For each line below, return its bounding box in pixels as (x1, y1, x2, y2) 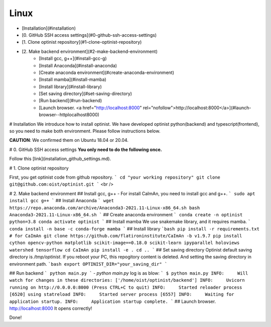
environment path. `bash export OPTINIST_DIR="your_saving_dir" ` (9, 261, 168, 267)
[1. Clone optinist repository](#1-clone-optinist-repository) (22, 39, 142, 45)
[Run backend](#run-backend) (39, 98, 102, 104)
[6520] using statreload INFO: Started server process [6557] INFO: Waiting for (9, 292, 234, 297)
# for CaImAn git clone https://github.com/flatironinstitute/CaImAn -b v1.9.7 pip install (9, 233, 242, 239)
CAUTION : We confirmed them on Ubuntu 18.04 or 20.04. (9, 137, 129, 143)
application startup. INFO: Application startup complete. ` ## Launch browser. (9, 298, 216, 304)
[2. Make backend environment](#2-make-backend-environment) (22, 48, 158, 54)
